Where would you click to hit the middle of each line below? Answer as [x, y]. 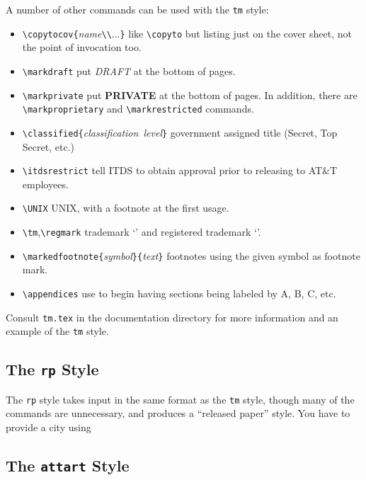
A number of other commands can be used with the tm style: [137, 9]
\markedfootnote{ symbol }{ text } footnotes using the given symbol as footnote [191, 255]
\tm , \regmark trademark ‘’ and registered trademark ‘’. [142, 232]
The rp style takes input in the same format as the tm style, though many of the [180, 399]
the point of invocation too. [82, 47]
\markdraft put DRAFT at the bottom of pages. [129, 70]
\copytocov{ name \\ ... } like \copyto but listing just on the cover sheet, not [187, 33]
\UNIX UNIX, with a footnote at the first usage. [126, 208]
